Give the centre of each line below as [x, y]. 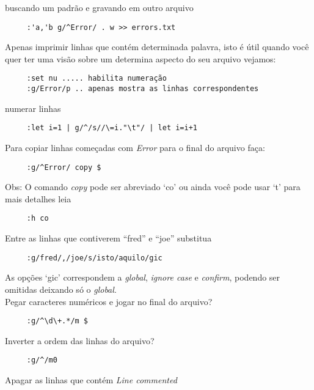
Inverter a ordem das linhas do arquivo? [80, 340]
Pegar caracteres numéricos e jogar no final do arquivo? [109, 301]
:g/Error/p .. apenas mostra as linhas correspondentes [143, 89]
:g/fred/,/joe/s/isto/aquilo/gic [94, 258]
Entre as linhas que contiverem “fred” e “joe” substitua [108, 238]
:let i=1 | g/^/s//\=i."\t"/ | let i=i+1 [112, 128]
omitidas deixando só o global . [61, 289]
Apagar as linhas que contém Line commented [91, 380]
